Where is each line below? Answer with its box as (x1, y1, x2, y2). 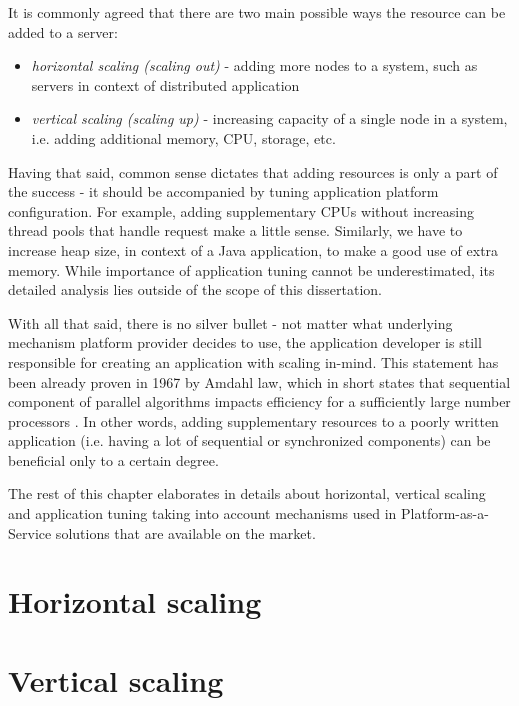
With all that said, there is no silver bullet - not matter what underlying (8, 312, 453, 333)
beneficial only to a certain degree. (8, 449, 219, 470)
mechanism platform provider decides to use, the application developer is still (8, 332, 482, 353)
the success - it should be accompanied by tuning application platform (8, 181, 439, 202)
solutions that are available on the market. (55, 522, 316, 543)
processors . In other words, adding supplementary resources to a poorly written (8, 410, 499, 431)
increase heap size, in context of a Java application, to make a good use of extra (8, 239, 499, 260)
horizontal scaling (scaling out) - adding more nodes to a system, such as (31, 55, 478, 76)
